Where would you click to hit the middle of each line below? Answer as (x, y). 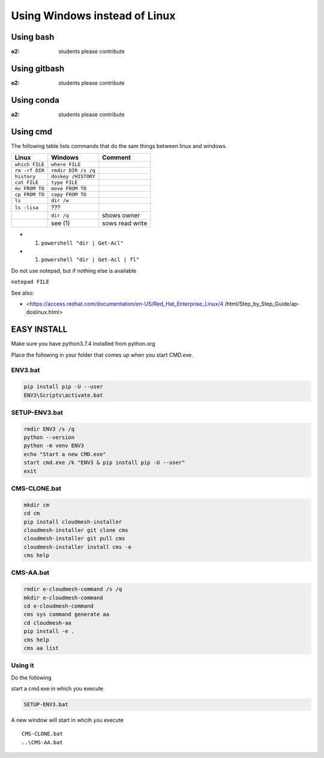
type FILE (64, 182)
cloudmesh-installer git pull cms (74, 539)
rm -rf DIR (30, 170)
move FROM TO (69, 188)
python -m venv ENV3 (54, 446)
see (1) (61, 224)
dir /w (60, 200)
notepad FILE (30, 282)
